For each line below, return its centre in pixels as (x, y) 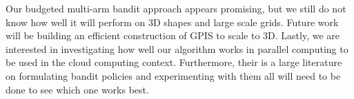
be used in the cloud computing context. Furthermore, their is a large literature (174, 62)
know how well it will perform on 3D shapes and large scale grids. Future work (172, 22)
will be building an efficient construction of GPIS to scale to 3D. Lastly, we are (173, 35)
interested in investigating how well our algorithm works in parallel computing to (177, 48)
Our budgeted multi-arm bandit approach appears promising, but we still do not (176, 8)
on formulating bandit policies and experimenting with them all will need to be (173, 75)
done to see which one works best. (77, 89)
